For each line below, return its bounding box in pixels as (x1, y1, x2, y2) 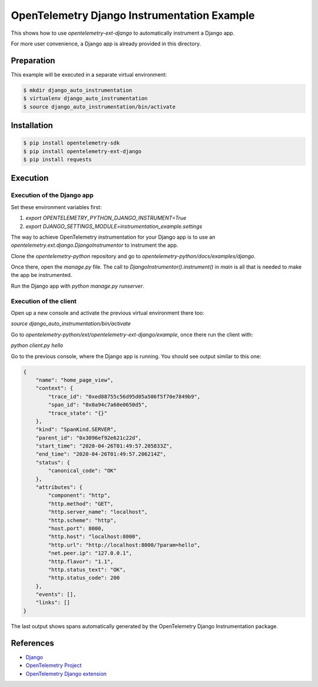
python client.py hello (11, 342, 64, 349)
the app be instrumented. (11, 272, 72, 279)
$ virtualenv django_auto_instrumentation (23, 95, 148, 102)
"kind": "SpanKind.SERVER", (35, 426, 117, 433)
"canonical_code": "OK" (48, 467, 117, 474)
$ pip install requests (23, 156, 92, 163)
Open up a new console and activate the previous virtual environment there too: (11, 309, 204, 316)
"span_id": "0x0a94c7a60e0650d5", (48, 401, 148, 408)
